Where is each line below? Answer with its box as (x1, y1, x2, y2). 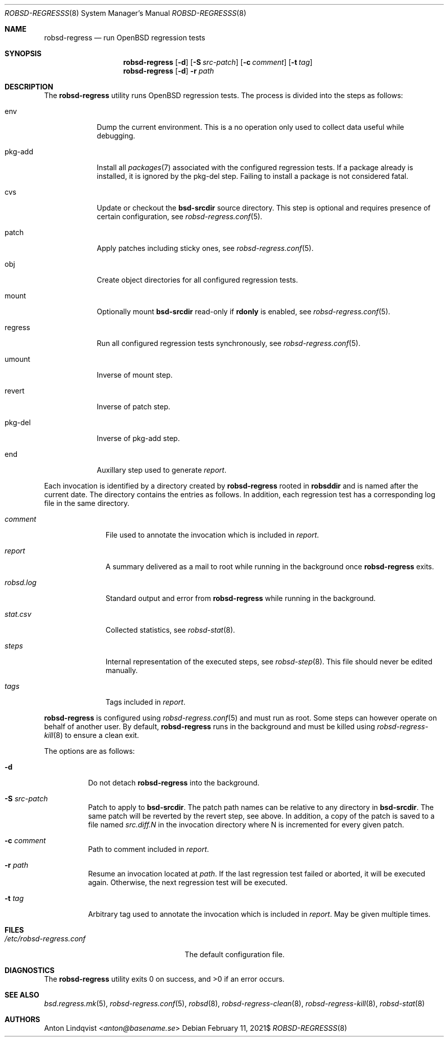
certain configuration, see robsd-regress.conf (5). (97, 212, 263, 221)
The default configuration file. (184, 950, 285, 959)
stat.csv (5, 610, 32, 618)
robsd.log (5, 578, 37, 587)
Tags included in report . (105, 698, 185, 706)
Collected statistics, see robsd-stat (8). (105, 626, 235, 634)
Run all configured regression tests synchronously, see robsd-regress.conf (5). (97, 339, 361, 348)
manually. (105, 666, 138, 675)
